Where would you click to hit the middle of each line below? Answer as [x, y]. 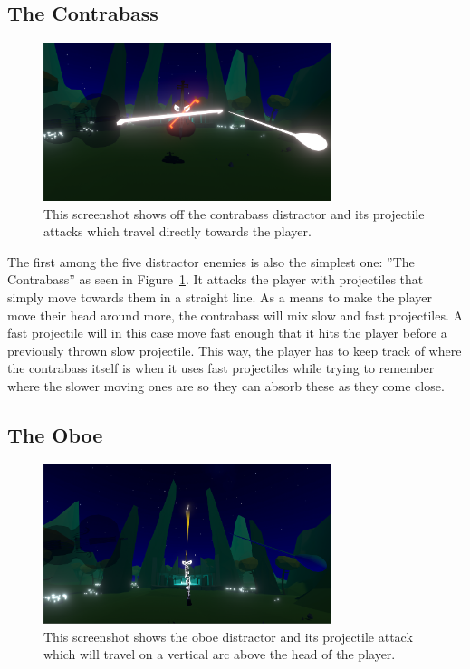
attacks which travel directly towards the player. [177, 231]
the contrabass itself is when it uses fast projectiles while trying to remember [221, 368]
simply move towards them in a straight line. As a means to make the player [220, 297]
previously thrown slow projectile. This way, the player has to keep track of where [235, 350]
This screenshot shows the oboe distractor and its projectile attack [228, 636]
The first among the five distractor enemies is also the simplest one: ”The [211, 261]
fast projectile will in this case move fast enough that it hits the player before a [227, 333]
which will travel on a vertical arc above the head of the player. [220, 654]
